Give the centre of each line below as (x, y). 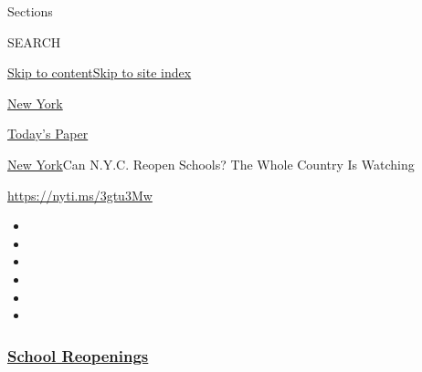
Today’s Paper (48, 134)
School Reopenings (78, 355)
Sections (30, 11)
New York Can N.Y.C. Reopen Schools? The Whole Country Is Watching (211, 164)
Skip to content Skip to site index (100, 72)
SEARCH (34, 41)
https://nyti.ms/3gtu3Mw (80, 195)
